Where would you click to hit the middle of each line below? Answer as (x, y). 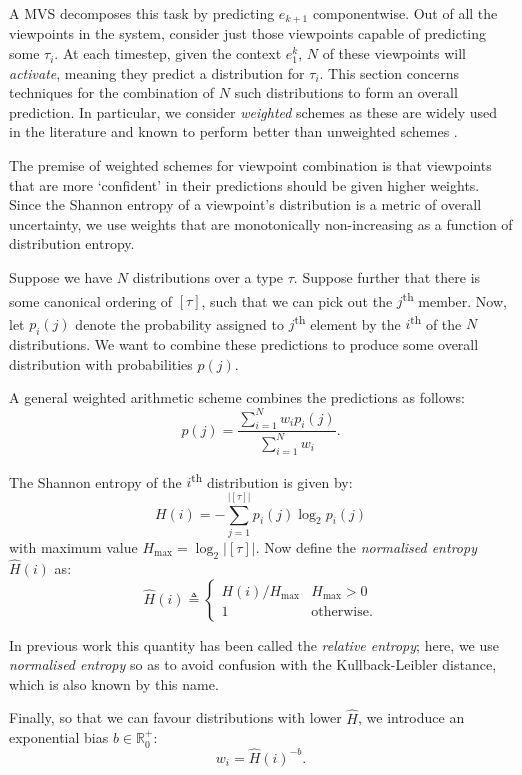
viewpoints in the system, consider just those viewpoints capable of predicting (248, 33)
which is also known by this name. (114, 683)
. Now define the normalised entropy (366, 546)
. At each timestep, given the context (168, 53)
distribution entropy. (72, 243)
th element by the (347, 322)
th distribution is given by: (272, 480)
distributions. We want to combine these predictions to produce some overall (244, 344)
